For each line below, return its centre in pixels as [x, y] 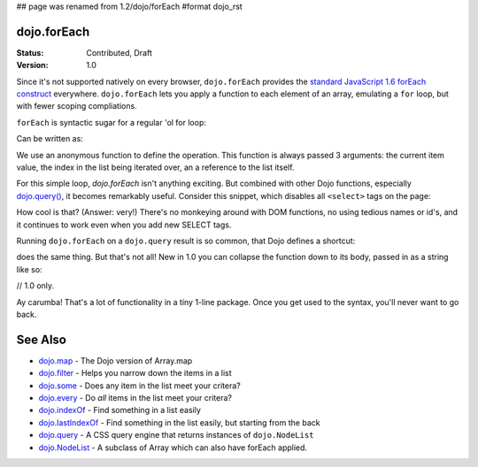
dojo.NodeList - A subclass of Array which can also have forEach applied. [173, 448]
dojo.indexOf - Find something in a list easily [119, 410]
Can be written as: [50, 139]
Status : [30, 52]
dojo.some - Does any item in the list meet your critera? [139, 386]
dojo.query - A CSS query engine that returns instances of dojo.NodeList [176, 435]
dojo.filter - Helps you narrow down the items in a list [135, 373]
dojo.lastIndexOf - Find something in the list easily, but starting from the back [179, 422]
